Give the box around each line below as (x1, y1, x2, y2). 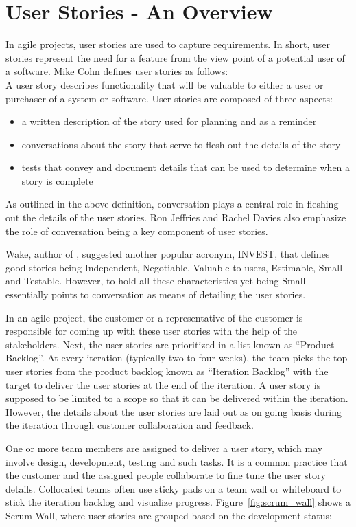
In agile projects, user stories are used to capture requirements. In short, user (5, 37, 331, 52)
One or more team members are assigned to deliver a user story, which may (5, 440, 323, 455)
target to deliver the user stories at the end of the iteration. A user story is (5, 377, 321, 392)
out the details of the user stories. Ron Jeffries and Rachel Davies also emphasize (5, 210, 346, 225)
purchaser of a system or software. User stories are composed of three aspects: (5, 91, 333, 105)
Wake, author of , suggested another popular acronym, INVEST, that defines (5, 247, 330, 261)
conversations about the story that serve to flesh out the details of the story (21, 137, 341, 151)
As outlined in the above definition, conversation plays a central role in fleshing (5, 197, 339, 211)
